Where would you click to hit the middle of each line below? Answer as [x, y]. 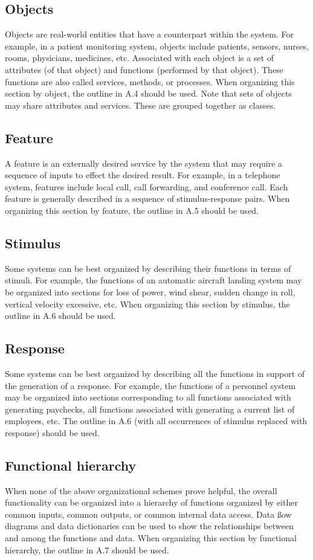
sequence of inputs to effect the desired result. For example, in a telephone [143, 175]
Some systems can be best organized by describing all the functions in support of [155, 373]
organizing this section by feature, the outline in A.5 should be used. [132, 210]
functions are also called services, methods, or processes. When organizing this [150, 81]
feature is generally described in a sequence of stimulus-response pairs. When [147, 198]
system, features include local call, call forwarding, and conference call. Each [147, 186]
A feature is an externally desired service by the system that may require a [144, 163]
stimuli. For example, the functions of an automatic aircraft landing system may [153, 280]
